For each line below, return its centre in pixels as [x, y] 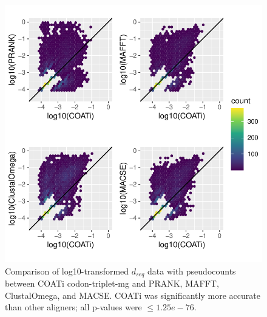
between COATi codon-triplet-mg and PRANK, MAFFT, [112, 283]
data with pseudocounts [192, 271]
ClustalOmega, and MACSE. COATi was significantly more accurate [133, 295]
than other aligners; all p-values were [73, 307]
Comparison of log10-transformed [67, 271]
